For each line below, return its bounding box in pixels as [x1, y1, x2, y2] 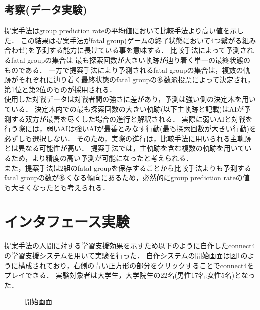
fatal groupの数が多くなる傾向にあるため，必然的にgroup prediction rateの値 [4, 172, 250, 183]
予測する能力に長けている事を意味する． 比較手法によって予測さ [35, 45, 247, 55]
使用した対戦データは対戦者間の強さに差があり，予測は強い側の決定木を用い [4, 94, 256, 104]
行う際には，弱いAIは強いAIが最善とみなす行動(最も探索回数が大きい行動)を [4, 123, 256, 134]
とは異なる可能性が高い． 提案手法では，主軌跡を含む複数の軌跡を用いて [4, 143, 245, 153]
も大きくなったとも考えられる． [4, 182, 109, 192]
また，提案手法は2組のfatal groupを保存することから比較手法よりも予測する [4, 162, 251, 173]
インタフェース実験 [4, 211, 130, 232]
